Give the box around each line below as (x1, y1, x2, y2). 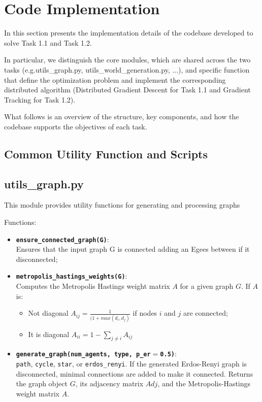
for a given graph (180, 281, 234, 291)
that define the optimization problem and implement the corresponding (4, 74, 226, 85)
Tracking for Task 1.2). (4, 94, 76, 105)
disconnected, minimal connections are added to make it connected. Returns (16, 368, 253, 379)
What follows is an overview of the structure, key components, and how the (4, 111, 239, 122)
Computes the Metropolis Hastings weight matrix (16, 281, 170, 291)
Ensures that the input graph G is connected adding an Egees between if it (16, 244, 250, 254)
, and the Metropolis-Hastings (157, 378, 251, 389)
